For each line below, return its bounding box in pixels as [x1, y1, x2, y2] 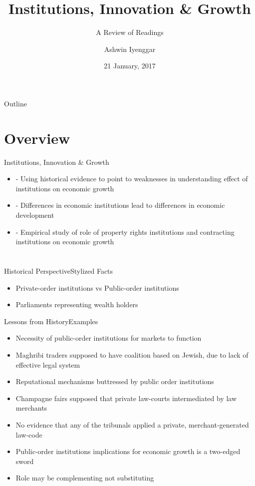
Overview [4, 127, 70, 148]
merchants [15, 403, 47, 413]
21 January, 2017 [104, 60, 156, 71]
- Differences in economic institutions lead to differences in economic [15, 200, 225, 210]
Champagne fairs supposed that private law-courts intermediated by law [15, 393, 237, 403]
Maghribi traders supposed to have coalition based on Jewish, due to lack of [15, 349, 249, 360]
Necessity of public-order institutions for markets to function [15, 333, 202, 343]
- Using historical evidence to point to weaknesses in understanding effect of [15, 173, 248, 184]
